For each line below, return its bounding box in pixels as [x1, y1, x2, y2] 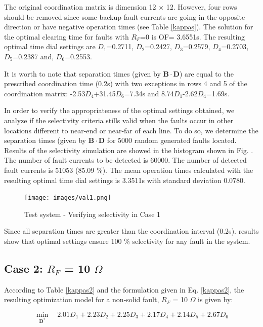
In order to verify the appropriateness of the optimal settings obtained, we [4, 105, 235, 116]
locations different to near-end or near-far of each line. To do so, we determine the [4, 125, 258, 135]
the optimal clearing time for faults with [4, 31, 129, 42]
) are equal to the [179, 68, 234, 79]
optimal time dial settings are [4, 41, 96, 52]
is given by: [198, 294, 233, 305]
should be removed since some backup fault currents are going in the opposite [4, 11, 245, 22]
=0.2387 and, [13, 51, 54, 61]
